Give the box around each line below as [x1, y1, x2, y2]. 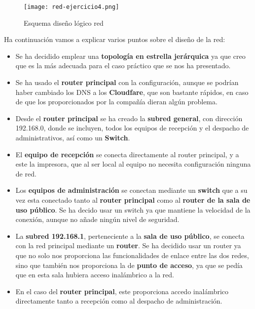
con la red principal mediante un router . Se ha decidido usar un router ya [15, 240, 241, 251]
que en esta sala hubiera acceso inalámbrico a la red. [15, 269, 174, 280]
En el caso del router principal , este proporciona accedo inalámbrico [15, 286, 229, 296]
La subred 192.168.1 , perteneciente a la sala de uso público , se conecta [15, 230, 245, 241]
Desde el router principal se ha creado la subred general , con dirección [15, 113, 243, 123]
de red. [15, 168, 36, 178]
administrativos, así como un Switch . [15, 132, 130, 142]
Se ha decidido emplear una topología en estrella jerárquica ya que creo [15, 50, 246, 61]
